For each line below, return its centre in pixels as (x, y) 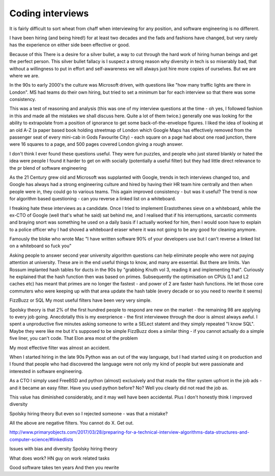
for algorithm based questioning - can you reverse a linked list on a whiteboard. (93, 199)
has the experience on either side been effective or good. (70, 45)
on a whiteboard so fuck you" (40, 246)
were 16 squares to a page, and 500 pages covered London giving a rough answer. (96, 144)
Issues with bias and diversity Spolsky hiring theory (63, 449)
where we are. (24, 75)
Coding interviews (49, 13)
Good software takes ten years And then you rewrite (64, 468)
